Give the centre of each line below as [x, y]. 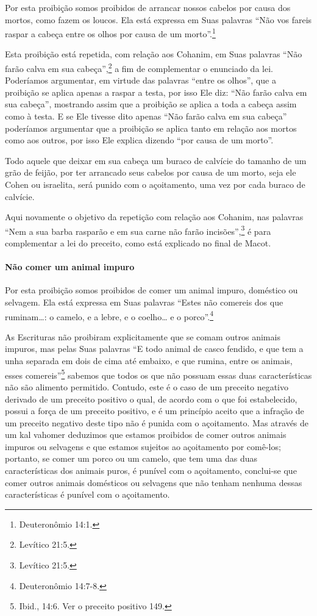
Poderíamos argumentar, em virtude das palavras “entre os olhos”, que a [141, 80]
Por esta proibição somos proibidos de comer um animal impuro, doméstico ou [151, 290]
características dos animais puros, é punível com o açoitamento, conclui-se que [151, 471]
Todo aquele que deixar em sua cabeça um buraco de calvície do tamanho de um [156, 160]
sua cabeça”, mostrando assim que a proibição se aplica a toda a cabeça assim [151, 104]
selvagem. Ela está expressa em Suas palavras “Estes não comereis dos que [144, 302]
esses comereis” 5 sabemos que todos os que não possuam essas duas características [158, 374]
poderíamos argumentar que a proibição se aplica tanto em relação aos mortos [151, 128]
